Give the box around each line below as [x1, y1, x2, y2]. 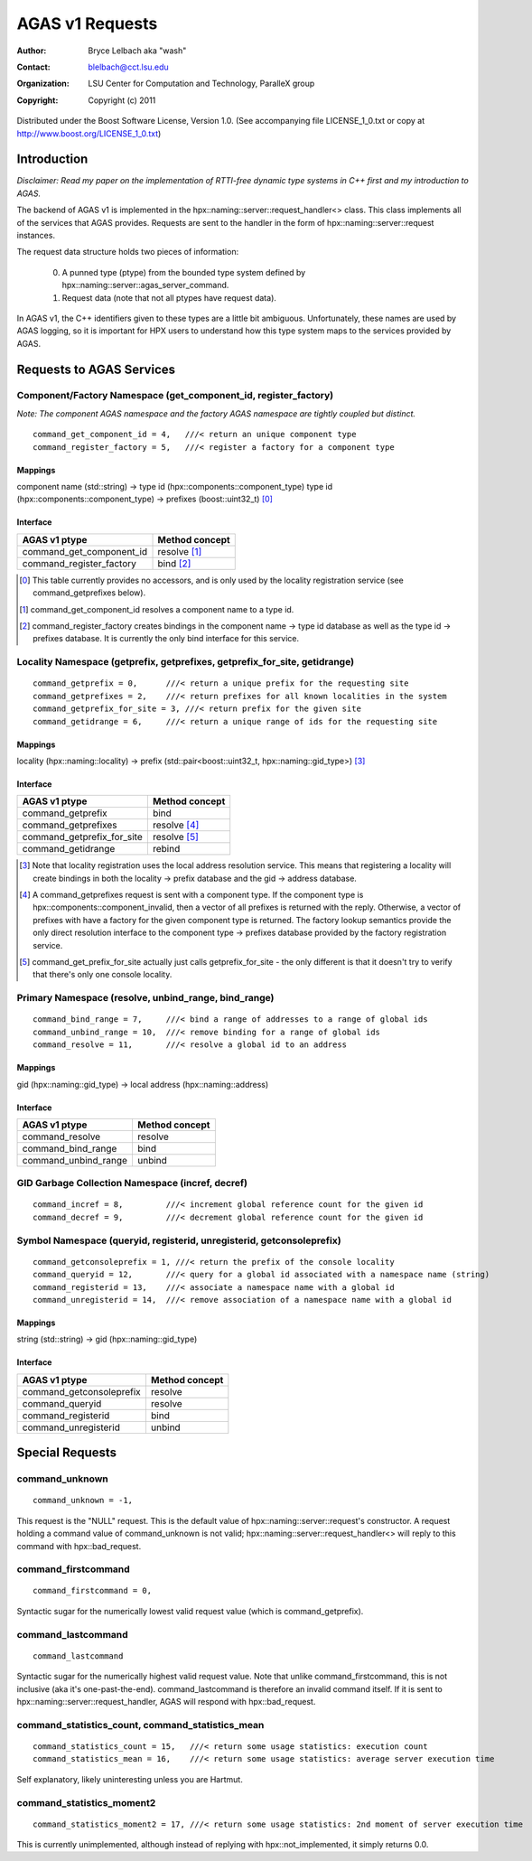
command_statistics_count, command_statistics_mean [16, 1718, 265, 1731]
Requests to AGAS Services [16, 361, 176, 377]
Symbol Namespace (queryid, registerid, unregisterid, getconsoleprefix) [16, 1234, 342, 1247]
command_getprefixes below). [33, 587, 146, 598]
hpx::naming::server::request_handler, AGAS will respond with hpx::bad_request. [16, 1697, 316, 1707]
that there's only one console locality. [33, 969, 173, 980]
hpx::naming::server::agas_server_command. [61, 280, 229, 291]
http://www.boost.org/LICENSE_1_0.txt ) [16, 127, 162, 139]
